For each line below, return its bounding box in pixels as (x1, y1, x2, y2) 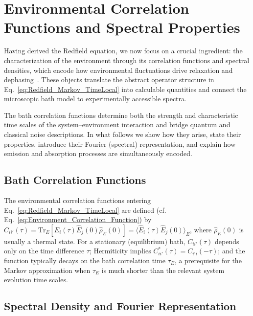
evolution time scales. (4, 274, 68, 285)
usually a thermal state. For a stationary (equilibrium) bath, (4, 236, 185, 246)
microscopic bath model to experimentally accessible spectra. (4, 93, 186, 104)
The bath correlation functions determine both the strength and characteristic (4, 110, 238, 120)
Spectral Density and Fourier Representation (4, 298, 236, 314)
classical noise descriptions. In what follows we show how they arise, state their (4, 129, 241, 139)
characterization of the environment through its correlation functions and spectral (4, 55, 250, 65)
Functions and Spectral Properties (4, 17, 240, 37)
